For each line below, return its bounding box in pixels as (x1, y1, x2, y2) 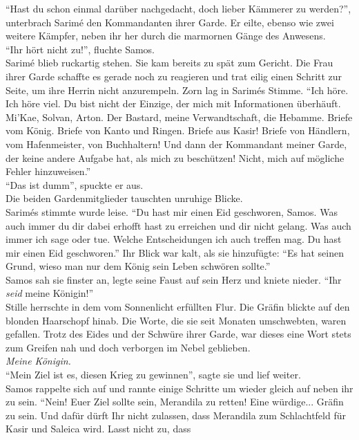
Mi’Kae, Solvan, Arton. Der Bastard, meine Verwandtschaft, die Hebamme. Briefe (6, 109, 353, 124)
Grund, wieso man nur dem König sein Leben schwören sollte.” (6, 259, 271, 273)
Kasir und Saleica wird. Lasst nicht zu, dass (6, 421, 191, 436)
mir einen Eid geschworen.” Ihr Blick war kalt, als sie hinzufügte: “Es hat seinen (6, 245, 344, 259)
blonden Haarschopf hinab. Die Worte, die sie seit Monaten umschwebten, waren (6, 313, 347, 327)
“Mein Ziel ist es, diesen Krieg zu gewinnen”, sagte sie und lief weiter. (6, 367, 301, 382)
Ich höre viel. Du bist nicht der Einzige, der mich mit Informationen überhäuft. (6, 96, 341, 111)
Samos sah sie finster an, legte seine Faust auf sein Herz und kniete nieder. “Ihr (6, 272, 342, 286)
